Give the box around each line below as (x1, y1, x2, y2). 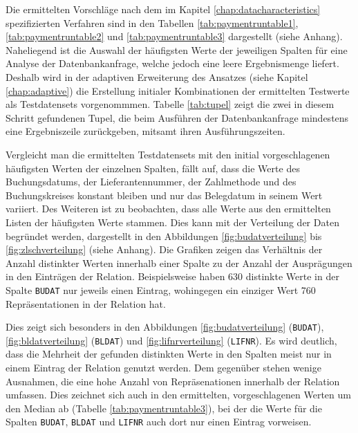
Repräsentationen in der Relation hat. (6, 296, 166, 311)
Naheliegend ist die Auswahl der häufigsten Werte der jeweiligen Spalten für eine (6, 42, 348, 57)
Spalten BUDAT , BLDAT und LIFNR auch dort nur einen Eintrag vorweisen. (6, 414, 312, 429)
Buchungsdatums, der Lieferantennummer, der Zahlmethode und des (6, 174, 296, 189)
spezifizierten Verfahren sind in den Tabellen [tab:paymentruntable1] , (6, 15, 299, 30)
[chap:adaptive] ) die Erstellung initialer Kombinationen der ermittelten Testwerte (6, 83, 350, 98)
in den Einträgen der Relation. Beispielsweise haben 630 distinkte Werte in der (6, 269, 339, 284)
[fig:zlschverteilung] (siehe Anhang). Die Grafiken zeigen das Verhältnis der (6, 242, 323, 257)
